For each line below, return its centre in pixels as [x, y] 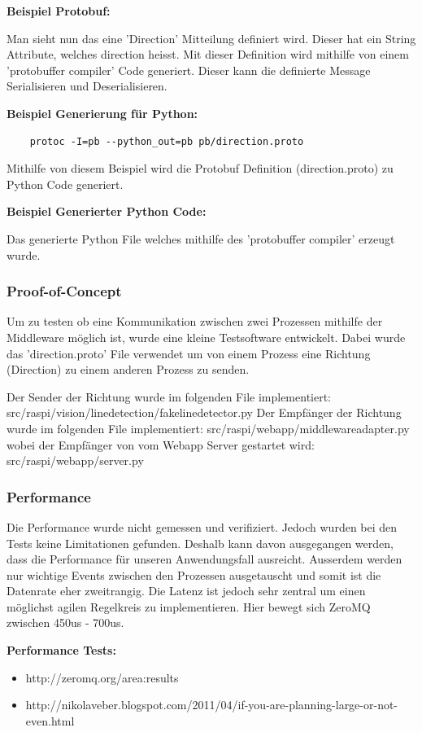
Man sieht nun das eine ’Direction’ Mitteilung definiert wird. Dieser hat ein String [211, 38]
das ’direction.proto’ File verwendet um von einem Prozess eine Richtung [189, 353]
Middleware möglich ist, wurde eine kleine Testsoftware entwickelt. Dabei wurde [206, 337]
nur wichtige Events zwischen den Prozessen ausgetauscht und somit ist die [194, 574]
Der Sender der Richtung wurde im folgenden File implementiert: [169, 396]
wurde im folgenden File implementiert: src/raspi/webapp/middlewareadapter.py [208, 428]
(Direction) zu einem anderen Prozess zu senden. [128, 369]
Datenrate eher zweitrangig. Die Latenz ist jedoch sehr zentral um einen [186, 591]
